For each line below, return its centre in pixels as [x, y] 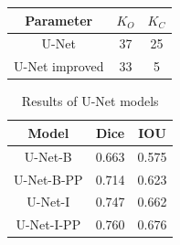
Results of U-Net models [90, 101]
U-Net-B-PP [48, 179]
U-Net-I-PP [48, 224]
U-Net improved [59, 66]
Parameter [59, 20]
